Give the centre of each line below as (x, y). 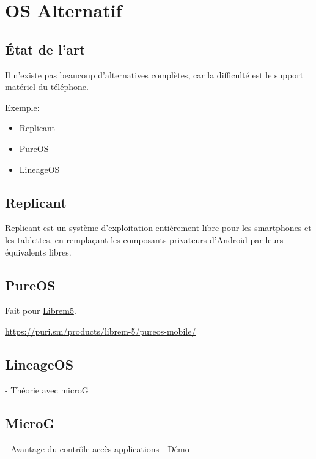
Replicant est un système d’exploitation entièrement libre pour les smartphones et (158, 228)
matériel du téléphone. (47, 87)
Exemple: (22, 107)
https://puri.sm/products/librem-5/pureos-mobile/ (101, 331)
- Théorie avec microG (47, 389)
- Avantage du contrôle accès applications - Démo (97, 448)
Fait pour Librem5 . (41, 310)
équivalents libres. (38, 252)
